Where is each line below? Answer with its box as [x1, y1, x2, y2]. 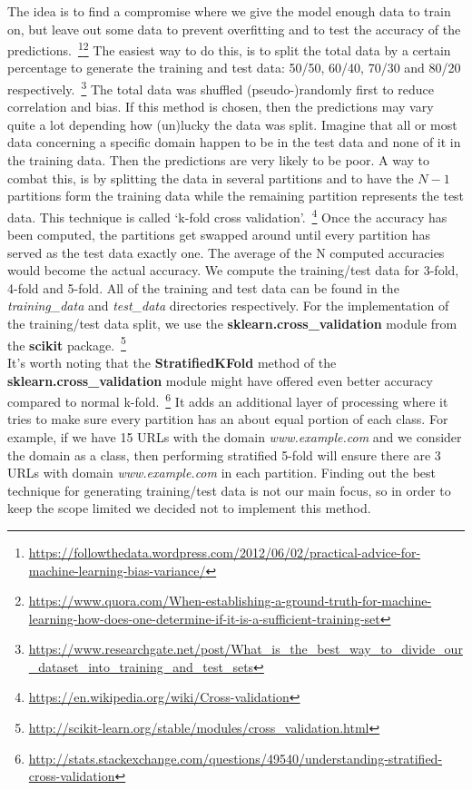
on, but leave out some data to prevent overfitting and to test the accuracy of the [7, 19, 461, 38]
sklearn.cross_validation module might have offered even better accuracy [7, 370, 433, 390]
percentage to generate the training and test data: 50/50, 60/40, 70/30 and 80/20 [7, 58, 461, 77]
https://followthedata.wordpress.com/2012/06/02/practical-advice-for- [28, 542, 421, 561]
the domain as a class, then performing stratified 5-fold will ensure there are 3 [7, 445, 441, 464]
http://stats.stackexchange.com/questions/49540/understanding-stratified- [28, 748, 443, 767]
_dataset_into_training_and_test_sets [28, 657, 254, 676]
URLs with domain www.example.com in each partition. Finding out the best [7, 463, 437, 482]
